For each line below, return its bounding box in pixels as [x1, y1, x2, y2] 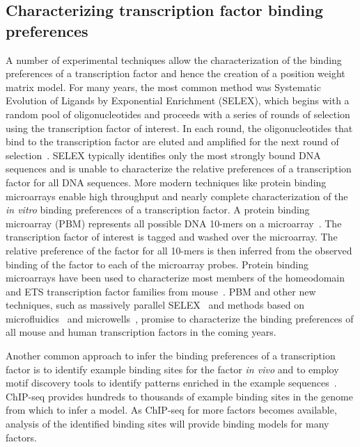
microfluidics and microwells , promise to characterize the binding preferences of [6, 311, 354, 325]
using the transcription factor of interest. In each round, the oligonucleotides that [6, 120, 353, 135]
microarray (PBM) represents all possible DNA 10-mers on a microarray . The [6, 216, 342, 230]
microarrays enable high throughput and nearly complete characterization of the [6, 188, 348, 203]
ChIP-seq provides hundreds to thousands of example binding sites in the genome [6, 389, 353, 403]
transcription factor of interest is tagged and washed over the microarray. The [6, 229, 338, 244]
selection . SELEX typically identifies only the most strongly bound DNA [6, 147, 321, 162]
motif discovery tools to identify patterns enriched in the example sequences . [6, 375, 337, 390]
